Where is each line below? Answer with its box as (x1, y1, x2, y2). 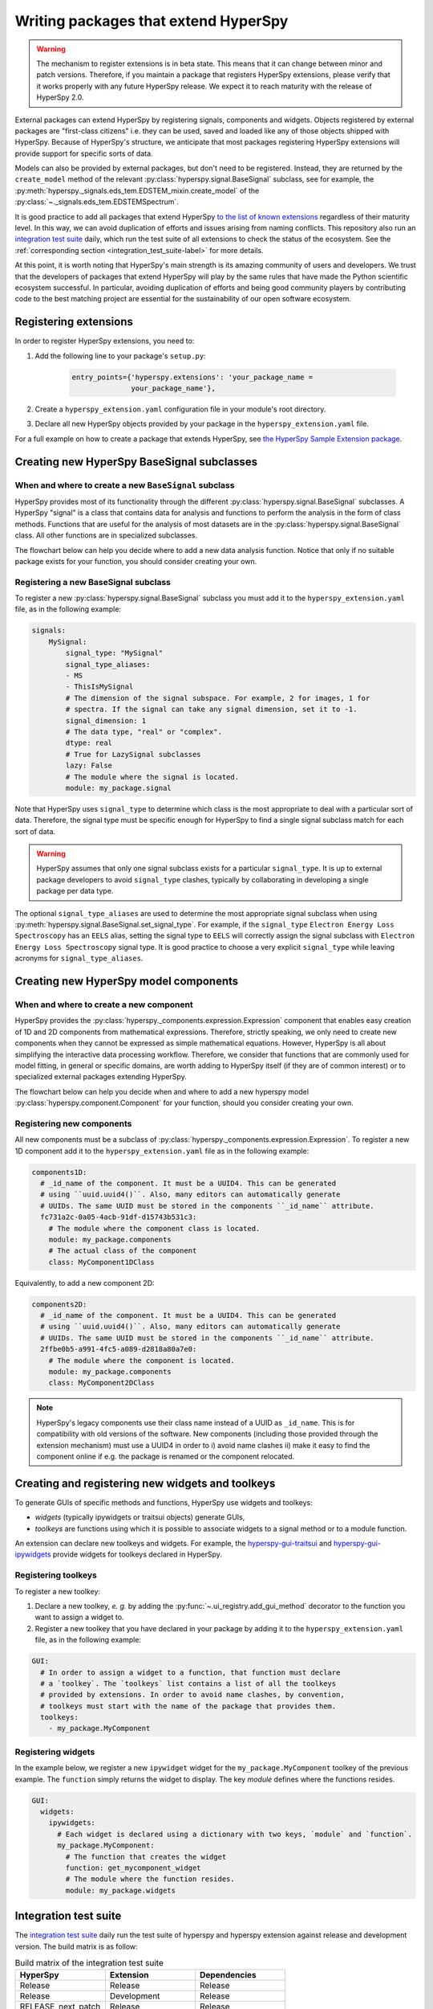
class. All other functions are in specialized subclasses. (14, 530, 198, 540)
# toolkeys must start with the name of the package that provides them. (40, 1701, 337, 1711)
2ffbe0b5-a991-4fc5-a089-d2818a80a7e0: (40, 1344, 197, 1354)
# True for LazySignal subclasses (65, 750, 201, 759)
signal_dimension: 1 (65, 716, 147, 725)
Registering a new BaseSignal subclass (14, 576, 172, 587)
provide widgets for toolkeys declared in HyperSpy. (52, 1549, 222, 1559)
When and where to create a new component (14, 999, 193, 1010)
